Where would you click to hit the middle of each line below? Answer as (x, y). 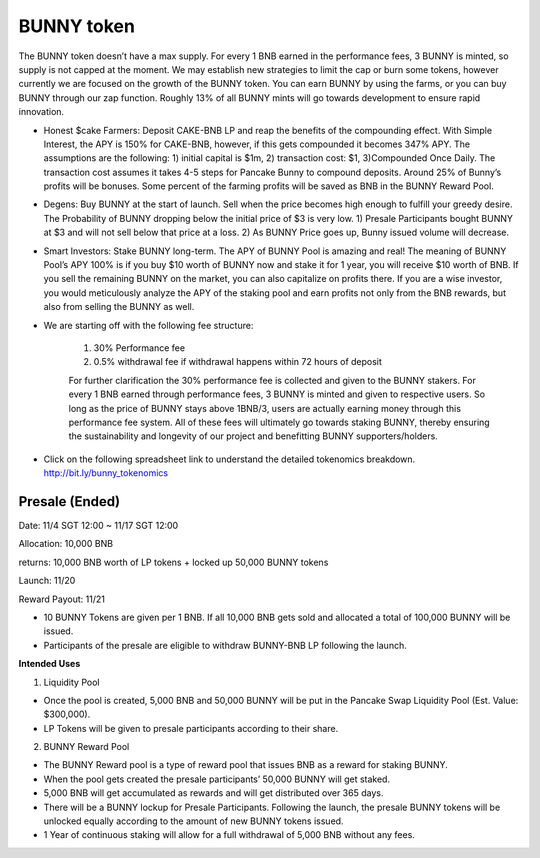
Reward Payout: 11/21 (61, 599)
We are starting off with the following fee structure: (148, 325)
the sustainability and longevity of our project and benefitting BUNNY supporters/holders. (253, 436)
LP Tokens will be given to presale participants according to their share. (191, 728)
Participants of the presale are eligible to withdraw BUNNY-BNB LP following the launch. (225, 645)
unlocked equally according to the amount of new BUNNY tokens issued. (193, 821)
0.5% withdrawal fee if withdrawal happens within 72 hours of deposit (237, 362)
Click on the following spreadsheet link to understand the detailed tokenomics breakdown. (229, 459)
